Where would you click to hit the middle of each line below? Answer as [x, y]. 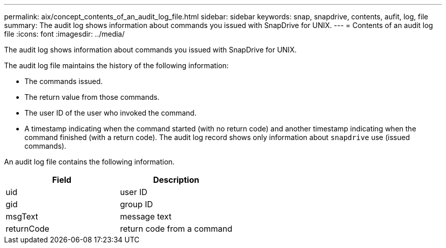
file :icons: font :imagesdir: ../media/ [64, 34]
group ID [136, 204]
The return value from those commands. [92, 97]
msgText [22, 216]
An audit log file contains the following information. [89, 162]
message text [146, 216]
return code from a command [176, 229]
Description [176, 180]
